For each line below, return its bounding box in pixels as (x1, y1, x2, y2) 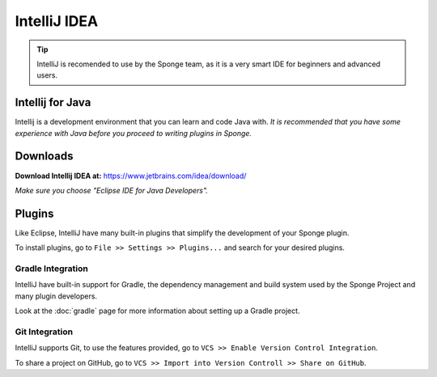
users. (36, 70, 58, 80)
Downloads (15, 150, 74, 163)
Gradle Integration (15, 263, 88, 274)
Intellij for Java (15, 95, 91, 109)
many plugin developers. (15, 291, 97, 301)
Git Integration (15, 326, 73, 337)
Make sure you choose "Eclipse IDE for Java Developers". (15, 185, 208, 195)
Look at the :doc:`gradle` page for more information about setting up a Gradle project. (15, 306, 300, 316)
